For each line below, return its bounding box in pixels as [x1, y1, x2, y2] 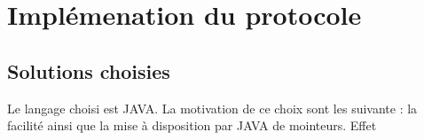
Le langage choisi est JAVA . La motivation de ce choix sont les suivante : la [7, 98, 418, 117]
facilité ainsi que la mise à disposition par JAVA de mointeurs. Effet [7, 116, 377, 135]
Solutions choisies [7, 57, 170, 84]
